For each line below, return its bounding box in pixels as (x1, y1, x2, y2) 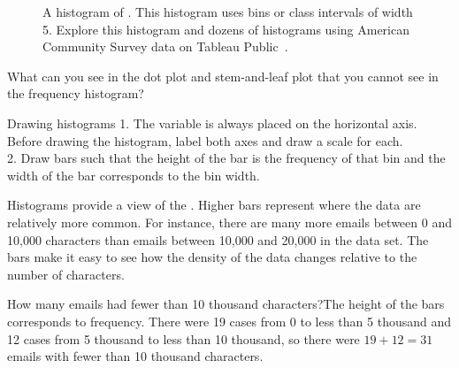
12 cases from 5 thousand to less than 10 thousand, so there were (7, 329, 360, 348)
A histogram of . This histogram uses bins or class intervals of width (42, 3, 413, 20)
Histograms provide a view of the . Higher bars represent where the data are (7, 195, 421, 214)
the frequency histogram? (7, 84, 144, 103)
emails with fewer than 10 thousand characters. (7, 347, 264, 365)
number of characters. (7, 264, 125, 283)
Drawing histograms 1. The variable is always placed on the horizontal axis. (7, 113, 417, 132)
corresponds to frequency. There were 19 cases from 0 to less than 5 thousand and (7, 311, 452, 330)
